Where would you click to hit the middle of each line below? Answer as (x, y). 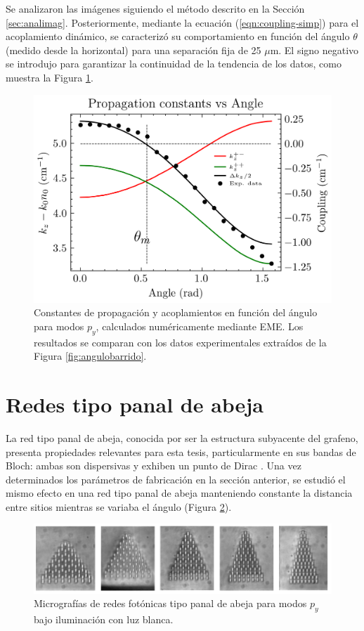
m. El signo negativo (314, 50)
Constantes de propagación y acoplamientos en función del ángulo (176, 312)
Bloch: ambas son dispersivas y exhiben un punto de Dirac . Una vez (154, 466)
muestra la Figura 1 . (50, 77)
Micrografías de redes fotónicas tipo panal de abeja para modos (170, 603)
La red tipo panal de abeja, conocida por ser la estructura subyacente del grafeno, (182, 437)
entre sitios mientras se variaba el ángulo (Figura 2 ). (119, 506)
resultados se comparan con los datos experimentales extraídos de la (180, 342)
